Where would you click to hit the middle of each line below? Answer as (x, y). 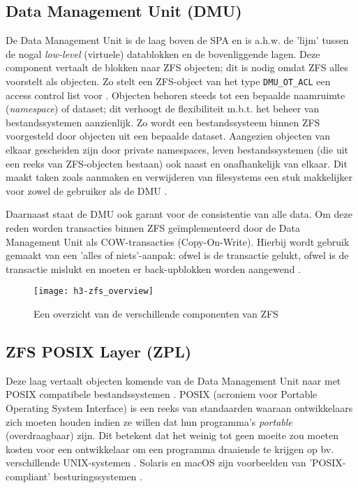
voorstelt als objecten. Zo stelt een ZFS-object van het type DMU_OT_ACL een (168, 81)
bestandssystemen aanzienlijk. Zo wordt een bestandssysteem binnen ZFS (163, 122)
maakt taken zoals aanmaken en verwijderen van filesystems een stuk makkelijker (179, 177)
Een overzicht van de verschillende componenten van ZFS (156, 314)
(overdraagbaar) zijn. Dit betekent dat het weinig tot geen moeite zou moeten (172, 435)
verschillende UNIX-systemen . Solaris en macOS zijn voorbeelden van (156, 463)
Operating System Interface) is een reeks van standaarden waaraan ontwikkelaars (179, 408)
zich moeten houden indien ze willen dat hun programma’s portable (149, 421)
